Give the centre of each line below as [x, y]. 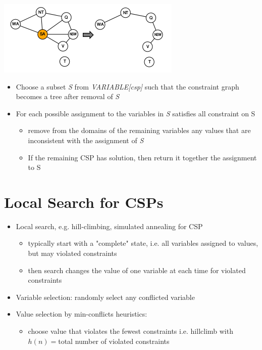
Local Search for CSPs [84, 202]
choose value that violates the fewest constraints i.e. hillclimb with [130, 331]
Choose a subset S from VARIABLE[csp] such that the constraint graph [127, 86]
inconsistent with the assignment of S [86, 140]
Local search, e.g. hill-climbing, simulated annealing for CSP [109, 226]
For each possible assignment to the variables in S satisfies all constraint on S [136, 113]
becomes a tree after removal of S [68, 96]
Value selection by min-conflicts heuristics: [82, 314]
